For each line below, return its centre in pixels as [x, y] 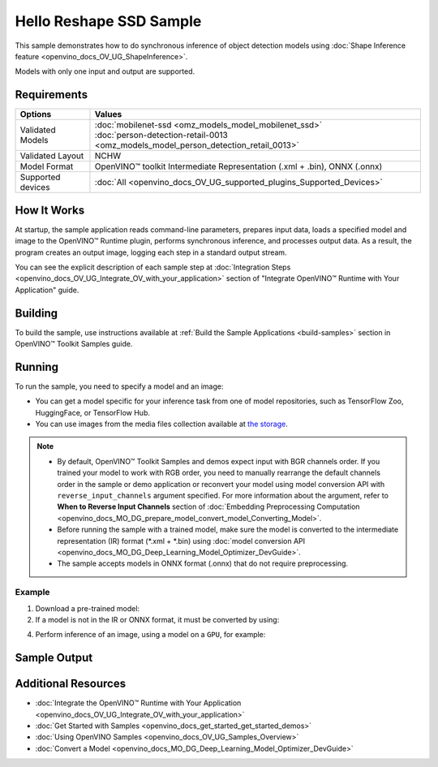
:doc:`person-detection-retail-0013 [161, 136]
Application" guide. [47, 290]
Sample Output [54, 658]
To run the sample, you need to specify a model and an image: [119, 386]
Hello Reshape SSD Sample [108, 21]
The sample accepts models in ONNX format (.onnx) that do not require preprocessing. [203, 563]
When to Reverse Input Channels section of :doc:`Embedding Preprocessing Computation [208, 506]
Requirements [52, 95]
